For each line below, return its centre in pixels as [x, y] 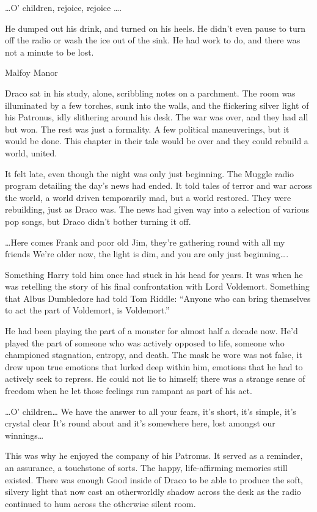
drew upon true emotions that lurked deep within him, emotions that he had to [154, 366]
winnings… [24, 435]
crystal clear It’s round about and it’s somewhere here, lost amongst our [140, 423]
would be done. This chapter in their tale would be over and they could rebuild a [157, 141]
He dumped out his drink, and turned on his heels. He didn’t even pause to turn [155, 28]
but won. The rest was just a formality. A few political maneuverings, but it [147, 129]
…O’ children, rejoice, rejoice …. [64, 7]
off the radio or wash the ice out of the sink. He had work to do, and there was [153, 40]
